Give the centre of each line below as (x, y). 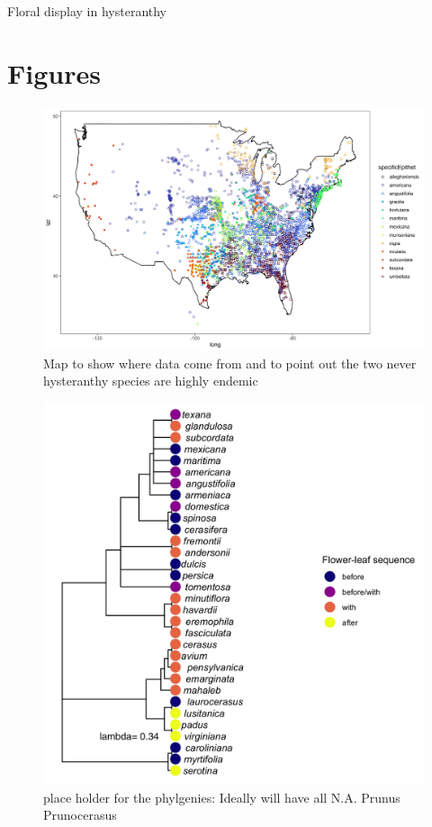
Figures (54, 73)
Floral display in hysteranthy (87, 11)
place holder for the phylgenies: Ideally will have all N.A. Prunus (222, 797)
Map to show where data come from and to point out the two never (230, 363)
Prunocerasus (80, 815)
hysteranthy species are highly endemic (151, 381)
